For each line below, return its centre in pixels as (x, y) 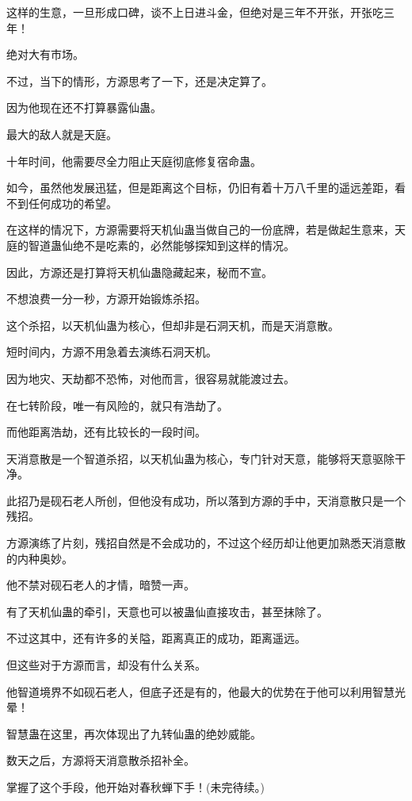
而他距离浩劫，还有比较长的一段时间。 (106, 432)
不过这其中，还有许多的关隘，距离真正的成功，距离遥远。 (156, 638)
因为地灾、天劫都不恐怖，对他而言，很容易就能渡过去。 (151, 378)
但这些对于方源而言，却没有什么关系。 (106, 665)
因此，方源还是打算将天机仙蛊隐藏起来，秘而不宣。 (139, 272)
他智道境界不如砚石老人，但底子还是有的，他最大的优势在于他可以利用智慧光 (206, 691)
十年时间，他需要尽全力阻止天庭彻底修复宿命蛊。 (134, 161)
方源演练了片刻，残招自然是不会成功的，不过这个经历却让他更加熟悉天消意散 (206, 543)
